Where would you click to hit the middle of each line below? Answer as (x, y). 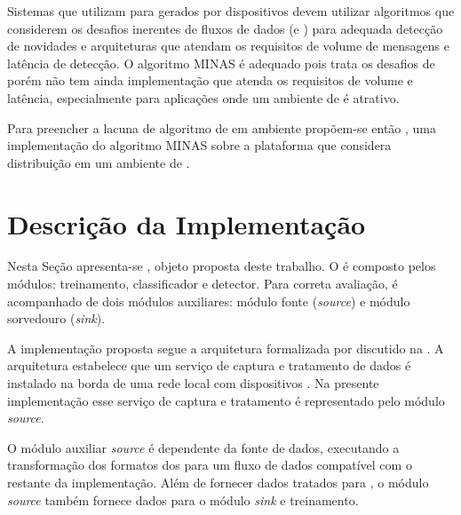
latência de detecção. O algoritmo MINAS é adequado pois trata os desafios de (221, 63)
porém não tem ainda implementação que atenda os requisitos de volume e (210, 80)
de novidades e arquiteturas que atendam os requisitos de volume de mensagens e (228, 46)
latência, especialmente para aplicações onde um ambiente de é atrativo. (203, 97)
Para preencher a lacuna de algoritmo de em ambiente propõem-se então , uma (222, 127)
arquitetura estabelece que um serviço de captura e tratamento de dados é (209, 365)
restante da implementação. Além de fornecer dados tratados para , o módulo (218, 482)
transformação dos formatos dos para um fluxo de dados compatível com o (210, 465)
